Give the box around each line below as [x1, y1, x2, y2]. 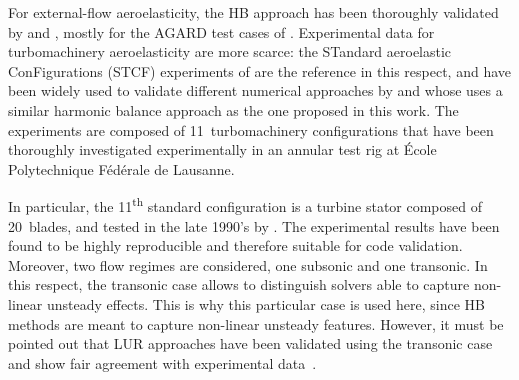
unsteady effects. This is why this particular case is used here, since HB [46, 293, 485, 314]
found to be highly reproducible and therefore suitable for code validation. [8, 235, 463, 256]
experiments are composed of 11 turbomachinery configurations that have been [8, 119, 494, 140]
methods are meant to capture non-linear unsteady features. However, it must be [8, 313, 504, 334]
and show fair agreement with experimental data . [8, 352, 317, 373]
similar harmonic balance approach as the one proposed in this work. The [8, 99, 459, 120]
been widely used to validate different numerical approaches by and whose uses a [8, 80, 503, 101]
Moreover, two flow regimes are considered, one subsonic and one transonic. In [8, 254, 488, 275]
